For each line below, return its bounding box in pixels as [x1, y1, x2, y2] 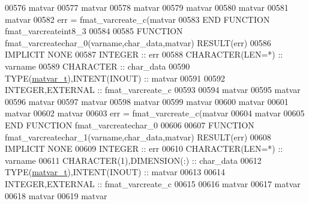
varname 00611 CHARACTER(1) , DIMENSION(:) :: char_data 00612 [5, 154, 262, 166]
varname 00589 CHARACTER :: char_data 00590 [5, 59, 190, 72]
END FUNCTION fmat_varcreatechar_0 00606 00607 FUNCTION [5, 118, 254, 131]
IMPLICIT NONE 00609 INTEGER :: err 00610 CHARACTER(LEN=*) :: [5, 142, 283, 155]
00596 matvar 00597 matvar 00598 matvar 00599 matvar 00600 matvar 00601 [5, 95, 289, 107]
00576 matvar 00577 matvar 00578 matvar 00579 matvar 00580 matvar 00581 [5, 1, 289, 13]
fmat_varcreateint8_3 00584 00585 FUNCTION [5, 25, 183, 37]
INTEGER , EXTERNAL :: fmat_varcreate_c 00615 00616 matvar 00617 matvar [5, 177, 301, 190]
